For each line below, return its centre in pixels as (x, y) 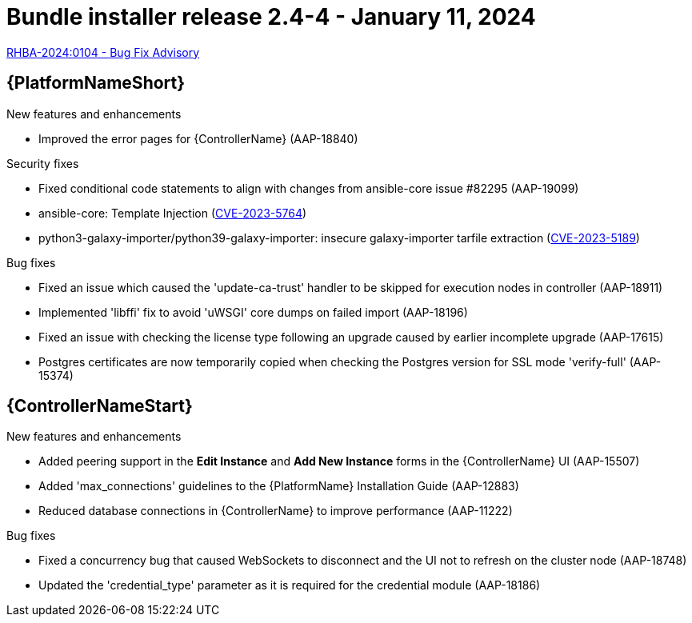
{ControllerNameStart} (100, 406)
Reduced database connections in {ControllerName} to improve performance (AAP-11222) (276, 511)
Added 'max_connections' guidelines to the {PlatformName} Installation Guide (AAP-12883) (279, 486)
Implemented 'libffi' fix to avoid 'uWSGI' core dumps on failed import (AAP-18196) (253, 312)
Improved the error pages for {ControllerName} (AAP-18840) (198, 138)
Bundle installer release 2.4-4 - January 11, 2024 (271, 17)
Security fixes (43, 163)
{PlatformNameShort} (96, 83)
